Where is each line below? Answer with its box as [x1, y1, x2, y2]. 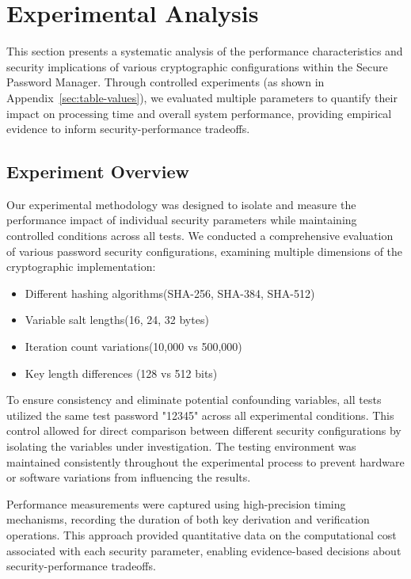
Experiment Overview [6, 159, 189, 184]
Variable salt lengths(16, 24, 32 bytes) [25, 311, 209, 328]
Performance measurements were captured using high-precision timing [6, 495, 346, 512]
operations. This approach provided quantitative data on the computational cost [6, 526, 397, 543]
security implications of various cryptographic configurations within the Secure [6, 58, 388, 74]
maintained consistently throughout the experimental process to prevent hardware [6, 453, 405, 470]
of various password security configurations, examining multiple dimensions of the [6, 242, 403, 259]
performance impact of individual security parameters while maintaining [6, 211, 357, 228]
